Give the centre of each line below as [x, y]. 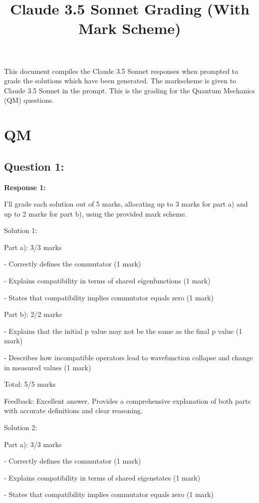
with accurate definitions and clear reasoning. [73, 410]
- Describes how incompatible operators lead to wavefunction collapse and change [129, 358]
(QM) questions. [29, 100]
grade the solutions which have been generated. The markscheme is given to [120, 81]
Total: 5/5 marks [30, 384]
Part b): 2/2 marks [33, 314]
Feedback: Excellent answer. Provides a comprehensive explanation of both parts [128, 400]
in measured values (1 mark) [48, 367]
